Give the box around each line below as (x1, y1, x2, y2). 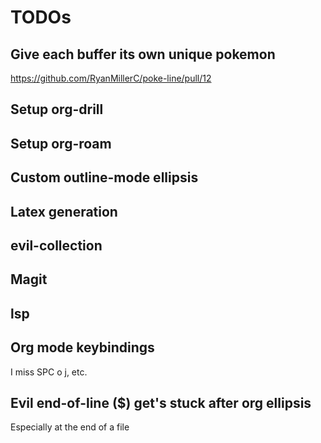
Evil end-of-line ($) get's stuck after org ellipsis (10, 394, 312, 411)
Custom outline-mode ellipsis (10, 169, 199, 186)
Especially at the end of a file (10, 421, 130, 433)
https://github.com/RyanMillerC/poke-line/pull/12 (10, 72, 212, 84)
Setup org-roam (10, 135, 112, 152)
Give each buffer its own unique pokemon (10, 46, 276, 63)
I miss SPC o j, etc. (10, 366, 88, 378)
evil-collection (10, 237, 103, 254)
